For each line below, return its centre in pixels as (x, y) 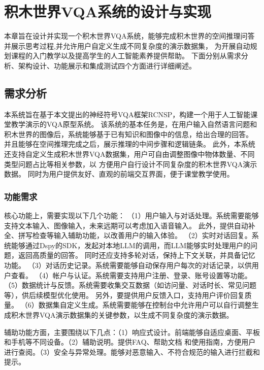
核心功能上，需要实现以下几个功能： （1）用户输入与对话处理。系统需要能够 (131, 215)
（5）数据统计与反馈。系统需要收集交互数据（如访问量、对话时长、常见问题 (130, 285)
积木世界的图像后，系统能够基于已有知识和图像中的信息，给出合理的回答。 (128, 134)
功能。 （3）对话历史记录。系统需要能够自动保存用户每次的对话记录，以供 (128, 265)
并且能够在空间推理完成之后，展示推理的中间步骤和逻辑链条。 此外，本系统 (130, 144)
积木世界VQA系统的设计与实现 (108, 11)
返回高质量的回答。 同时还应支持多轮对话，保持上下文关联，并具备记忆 (137, 255)
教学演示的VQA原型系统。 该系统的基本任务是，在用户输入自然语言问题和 (134, 124)
